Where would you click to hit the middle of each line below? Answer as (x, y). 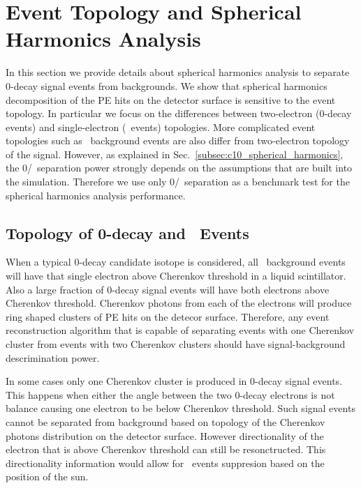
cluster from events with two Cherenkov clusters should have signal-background (176, 344)
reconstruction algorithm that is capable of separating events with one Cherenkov (180, 330)
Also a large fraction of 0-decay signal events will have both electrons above (168, 289)
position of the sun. (47, 476)
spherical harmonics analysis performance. (96, 195)
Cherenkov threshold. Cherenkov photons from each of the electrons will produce (179, 303)
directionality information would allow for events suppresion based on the (165, 463)
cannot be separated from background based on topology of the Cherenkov (165, 421)
